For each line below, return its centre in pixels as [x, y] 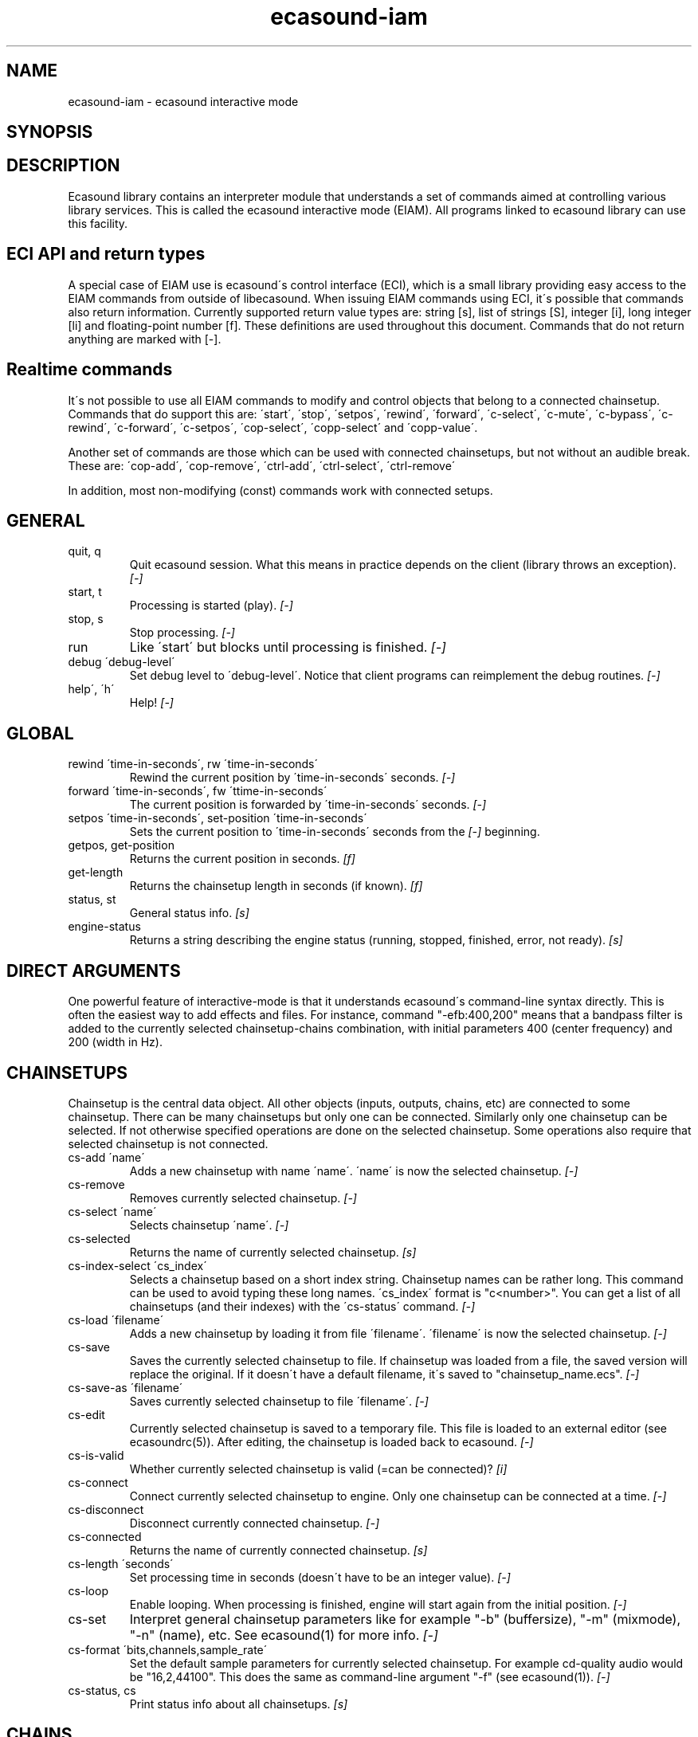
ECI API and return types [106, 254]
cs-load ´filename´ [116, 1319]
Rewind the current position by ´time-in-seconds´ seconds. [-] [292, 778]
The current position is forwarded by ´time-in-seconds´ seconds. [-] [308, 805]
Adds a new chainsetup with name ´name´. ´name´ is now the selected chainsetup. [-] [354, 1170]
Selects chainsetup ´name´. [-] [209, 1225]
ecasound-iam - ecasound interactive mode [183, 101]
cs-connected [105, 1536]
